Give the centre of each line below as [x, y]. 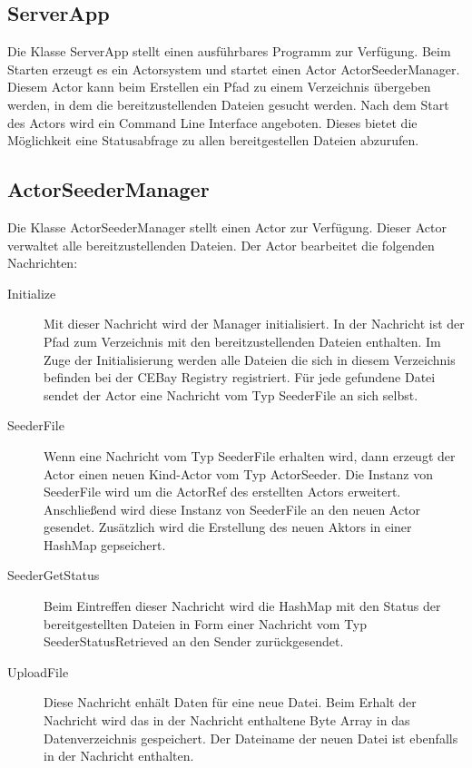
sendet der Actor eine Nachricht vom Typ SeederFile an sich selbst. [231, 394]
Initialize [32, 293]
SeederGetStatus [54, 575]
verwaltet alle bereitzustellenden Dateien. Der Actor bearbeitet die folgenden [221, 245]
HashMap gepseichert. [105, 544]
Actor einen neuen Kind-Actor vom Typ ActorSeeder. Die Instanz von [238, 473]
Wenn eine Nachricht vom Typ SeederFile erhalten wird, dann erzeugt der [250, 455]
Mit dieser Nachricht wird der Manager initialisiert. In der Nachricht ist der [254, 324]
